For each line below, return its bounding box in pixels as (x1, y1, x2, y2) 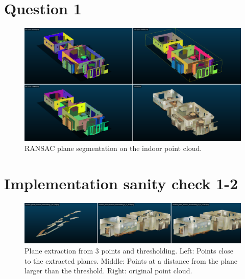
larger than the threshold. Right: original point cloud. (24, 265, 192, 276)
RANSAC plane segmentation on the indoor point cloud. (24, 142, 202, 153)
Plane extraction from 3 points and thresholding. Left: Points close (24, 245, 233, 256)
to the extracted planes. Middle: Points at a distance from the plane (24, 255, 238, 266)
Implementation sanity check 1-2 (4, 172, 238, 193)
